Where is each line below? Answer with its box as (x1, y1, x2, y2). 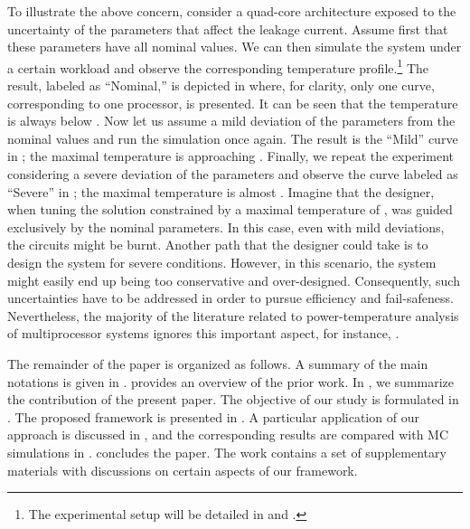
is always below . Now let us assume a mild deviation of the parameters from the (7, 111, 456, 130)
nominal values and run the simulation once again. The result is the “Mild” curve (7, 128, 458, 147)
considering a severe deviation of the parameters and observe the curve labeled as (7, 165, 458, 183)
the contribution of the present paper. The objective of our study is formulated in (7, 390, 459, 409)
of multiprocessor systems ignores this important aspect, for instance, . (7, 324, 399, 343)
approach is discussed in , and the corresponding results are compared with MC (7, 425, 449, 444)
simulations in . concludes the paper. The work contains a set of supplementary (7, 442, 446, 461)
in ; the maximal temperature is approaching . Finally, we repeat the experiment (7, 146, 454, 165)
